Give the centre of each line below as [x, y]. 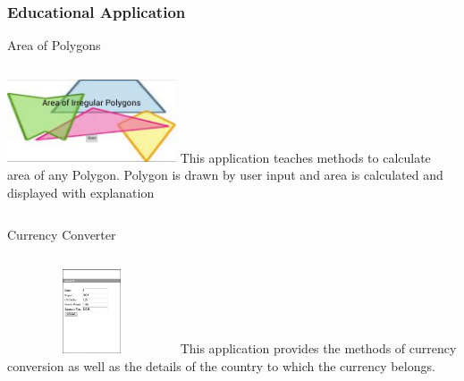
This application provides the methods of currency [318, 348]
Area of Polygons [54, 45]
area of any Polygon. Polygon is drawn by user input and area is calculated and [225, 174]
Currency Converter [62, 235]
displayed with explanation [81, 192]
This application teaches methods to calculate [305, 157]
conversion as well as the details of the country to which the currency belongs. [221, 365]
